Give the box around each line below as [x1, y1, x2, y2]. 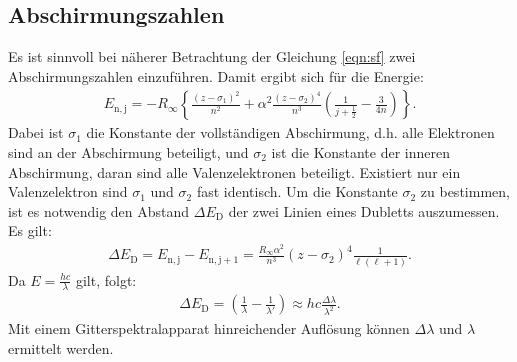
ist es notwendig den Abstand [8, 200, 190, 221]
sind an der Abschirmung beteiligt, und [8, 142, 249, 163]
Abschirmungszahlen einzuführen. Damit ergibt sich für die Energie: [8, 65, 424, 86]
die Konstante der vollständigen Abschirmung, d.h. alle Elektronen [86, 122, 495, 143]
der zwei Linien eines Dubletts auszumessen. [228, 200, 500, 221]
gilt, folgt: [75, 269, 137, 290]
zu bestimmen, [420, 181, 510, 202]
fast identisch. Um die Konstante [196, 181, 398, 202]
